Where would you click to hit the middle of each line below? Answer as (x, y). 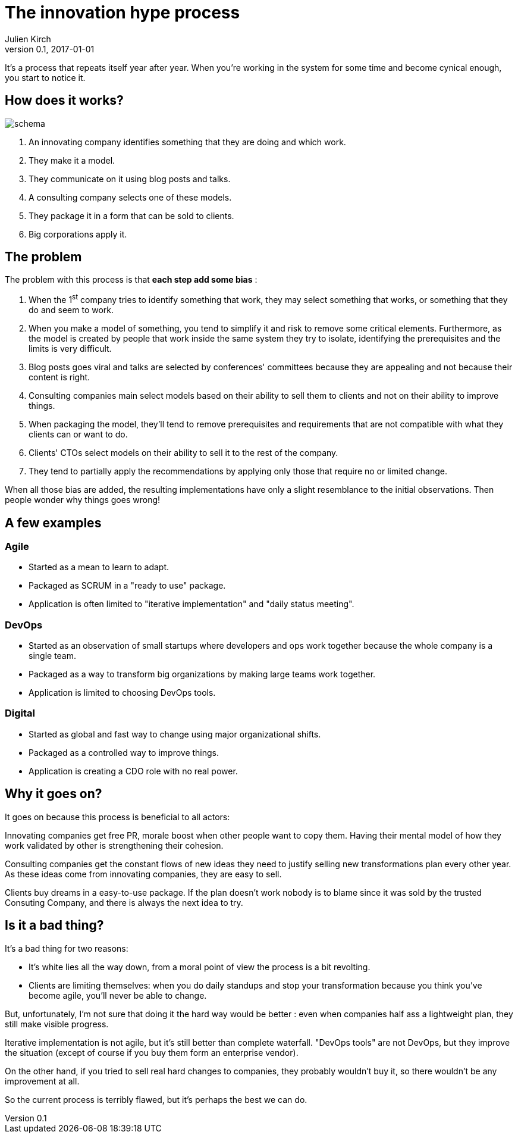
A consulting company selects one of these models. (130, 197)
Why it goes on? (54, 794)
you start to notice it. (45, 77)
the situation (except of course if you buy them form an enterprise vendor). (152, 1052)
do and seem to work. (71, 310)
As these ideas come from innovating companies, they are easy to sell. (143, 874)
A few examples (53, 523)
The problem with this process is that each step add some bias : (131, 280)
